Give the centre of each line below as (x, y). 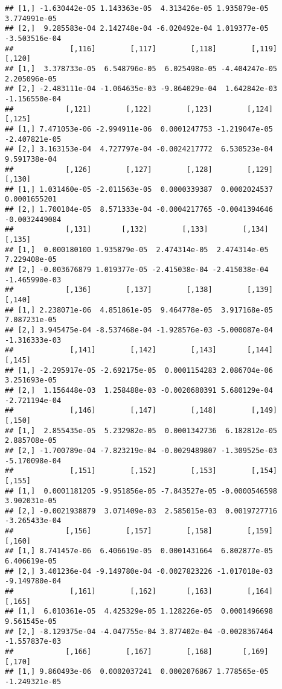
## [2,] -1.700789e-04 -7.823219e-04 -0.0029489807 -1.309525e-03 (141, 450)
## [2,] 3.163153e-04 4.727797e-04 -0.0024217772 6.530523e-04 (139, 149)
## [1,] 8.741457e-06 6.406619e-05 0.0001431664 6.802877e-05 (139, 551)
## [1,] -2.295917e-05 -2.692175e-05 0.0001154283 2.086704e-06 (139, 370)
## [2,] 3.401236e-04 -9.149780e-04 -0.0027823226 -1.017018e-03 (139, 571)
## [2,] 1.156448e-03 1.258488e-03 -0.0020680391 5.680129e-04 (139, 390)
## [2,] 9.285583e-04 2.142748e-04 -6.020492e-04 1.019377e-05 (137, 29)
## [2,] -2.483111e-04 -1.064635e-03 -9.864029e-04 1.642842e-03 (141, 89)
